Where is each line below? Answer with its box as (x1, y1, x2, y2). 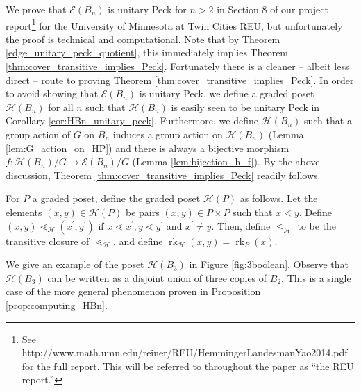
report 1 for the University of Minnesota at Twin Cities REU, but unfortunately (6, 16, 343, 33)
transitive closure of (6, 233, 90, 248)
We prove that (6, 2, 67, 16)
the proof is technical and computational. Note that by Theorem (6, 31, 280, 46)
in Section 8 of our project (217, 2, 328, 16)
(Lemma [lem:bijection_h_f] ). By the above (132, 154, 320, 169)
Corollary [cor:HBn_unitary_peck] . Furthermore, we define (6, 113, 258, 128)
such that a (303, 113, 352, 128)
